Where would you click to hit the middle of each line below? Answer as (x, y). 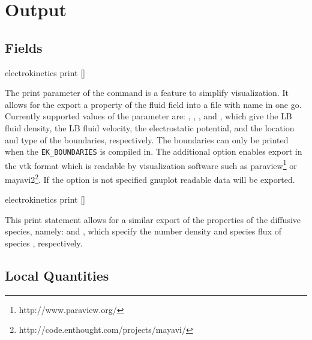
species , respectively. (44, 243)
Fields (24, 47)
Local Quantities (57, 276)
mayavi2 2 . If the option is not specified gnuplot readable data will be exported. (150, 178)
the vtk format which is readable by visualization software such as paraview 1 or (151, 164)
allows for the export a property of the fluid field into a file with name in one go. (153, 104)
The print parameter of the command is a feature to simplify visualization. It (147, 93)
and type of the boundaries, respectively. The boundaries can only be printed (147, 139)
